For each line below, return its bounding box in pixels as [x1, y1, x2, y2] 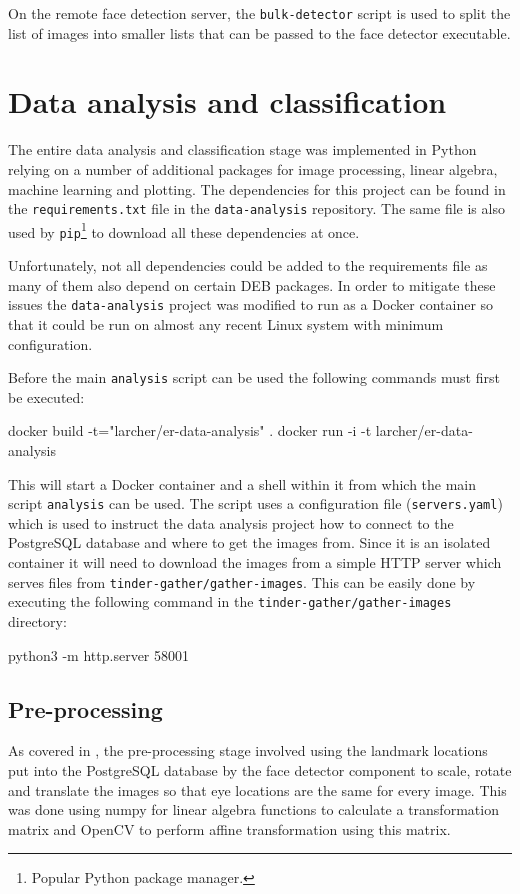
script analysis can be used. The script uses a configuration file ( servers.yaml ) [8, 493, 503, 514]
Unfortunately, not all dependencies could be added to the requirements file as [8, 255, 488, 276]
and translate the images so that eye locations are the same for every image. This [8, 779, 507, 800]
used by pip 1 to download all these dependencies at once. [8, 218, 360, 242]
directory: [8, 610, 67, 631]
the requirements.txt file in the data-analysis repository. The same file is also [8, 198, 505, 219]
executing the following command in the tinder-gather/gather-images [8, 591, 452, 612]
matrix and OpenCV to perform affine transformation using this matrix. [8, 818, 451, 839]
